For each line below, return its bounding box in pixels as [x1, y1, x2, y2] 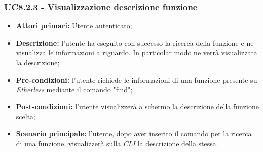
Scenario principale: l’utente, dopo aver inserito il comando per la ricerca [16, 128, 252, 138]
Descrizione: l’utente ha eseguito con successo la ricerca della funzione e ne [16, 37, 254, 48]
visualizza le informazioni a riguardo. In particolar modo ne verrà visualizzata [16, 47, 257, 58]
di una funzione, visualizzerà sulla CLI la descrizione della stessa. [16, 138, 218, 148]
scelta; [16, 111, 35, 122]
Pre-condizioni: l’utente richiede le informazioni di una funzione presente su [16, 74, 257, 85]
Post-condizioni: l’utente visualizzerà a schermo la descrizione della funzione [16, 101, 259, 111]
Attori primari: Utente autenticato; [16, 20, 132, 31]
